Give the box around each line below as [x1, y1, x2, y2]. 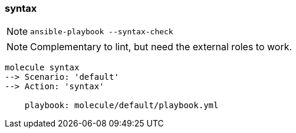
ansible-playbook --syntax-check [30, 27, 173, 36]
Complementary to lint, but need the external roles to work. [30, 41, 292, 53]
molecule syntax [5, 63, 80, 73]
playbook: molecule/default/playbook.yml [24, 100, 219, 111]
